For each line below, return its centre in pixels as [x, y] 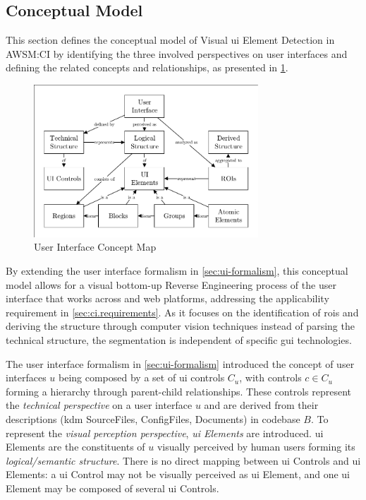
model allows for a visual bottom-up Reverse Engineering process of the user [171, 284]
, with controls [270, 377]
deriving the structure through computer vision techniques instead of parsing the [180, 326]
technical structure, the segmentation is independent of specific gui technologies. [179, 340]
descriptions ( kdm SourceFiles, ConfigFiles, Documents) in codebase [153, 419]
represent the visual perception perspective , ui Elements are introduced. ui [165, 433]
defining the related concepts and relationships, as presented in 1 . [147, 67]
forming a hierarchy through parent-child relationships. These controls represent [178, 391]
